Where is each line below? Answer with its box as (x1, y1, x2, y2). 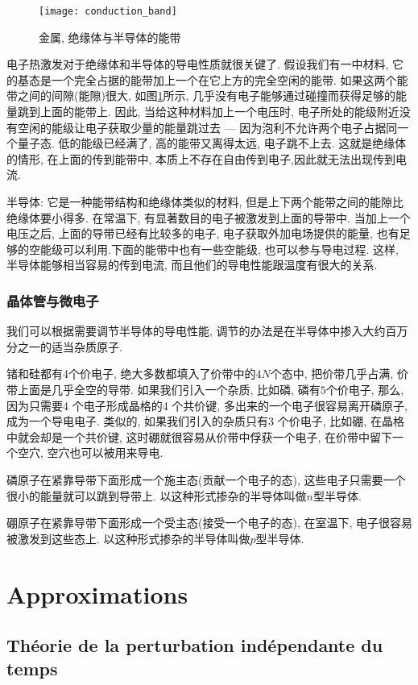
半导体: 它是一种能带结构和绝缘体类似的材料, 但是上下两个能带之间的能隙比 (6, 193, 404, 210)
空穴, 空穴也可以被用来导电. (17, 444, 163, 461)
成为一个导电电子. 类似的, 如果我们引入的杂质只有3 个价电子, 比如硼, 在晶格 (6, 413, 404, 430)
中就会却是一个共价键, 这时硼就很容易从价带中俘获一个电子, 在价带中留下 (6, 428, 393, 445)
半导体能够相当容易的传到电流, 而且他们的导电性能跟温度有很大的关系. (6, 256, 378, 273)
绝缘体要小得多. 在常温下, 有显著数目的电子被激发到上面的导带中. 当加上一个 (6, 209, 411, 226)
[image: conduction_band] (39, 6, 177, 17)
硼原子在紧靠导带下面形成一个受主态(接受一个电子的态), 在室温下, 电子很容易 (6, 514, 412, 531)
